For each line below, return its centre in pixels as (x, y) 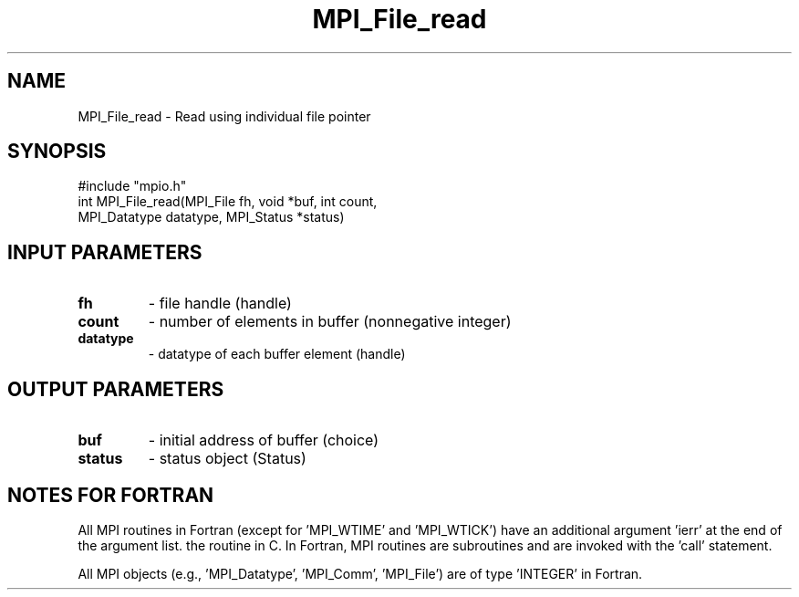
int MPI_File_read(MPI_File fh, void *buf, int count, (228, 202)
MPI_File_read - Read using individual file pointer (224, 116)
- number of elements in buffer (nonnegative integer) (330, 322)
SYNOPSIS (57, 152)
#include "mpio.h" (132, 186)
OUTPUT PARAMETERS (116, 389)
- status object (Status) (227, 459)
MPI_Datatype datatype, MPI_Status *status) (211, 217)
